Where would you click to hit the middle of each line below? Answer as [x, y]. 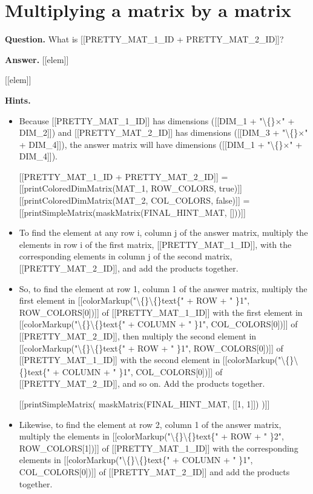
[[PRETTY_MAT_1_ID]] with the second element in [120, 360]
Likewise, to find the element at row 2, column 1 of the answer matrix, [150, 424]
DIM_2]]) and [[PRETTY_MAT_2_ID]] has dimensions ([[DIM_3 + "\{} [159, 132]
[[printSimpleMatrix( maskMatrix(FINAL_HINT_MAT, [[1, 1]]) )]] [144, 403]
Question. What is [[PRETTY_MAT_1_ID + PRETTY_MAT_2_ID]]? [144, 39]
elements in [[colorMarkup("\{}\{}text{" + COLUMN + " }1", [136, 460]
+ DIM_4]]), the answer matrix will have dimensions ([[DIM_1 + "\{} [151, 144]
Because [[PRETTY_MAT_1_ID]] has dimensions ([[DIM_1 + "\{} [147, 120]
